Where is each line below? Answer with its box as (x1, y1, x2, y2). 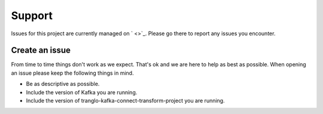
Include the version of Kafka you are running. (26, 88, 138, 95)
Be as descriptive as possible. (26, 81, 100, 88)
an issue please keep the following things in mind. (11, 69, 134, 76)
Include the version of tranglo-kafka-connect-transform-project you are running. (26, 97, 225, 104)
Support (11, 9, 53, 22)
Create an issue (11, 45, 71, 56)
